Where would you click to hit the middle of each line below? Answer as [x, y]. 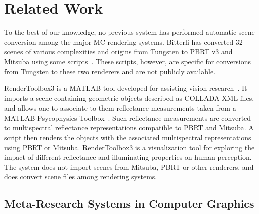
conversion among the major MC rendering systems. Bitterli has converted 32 [123, 41]
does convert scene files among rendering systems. [81, 177]
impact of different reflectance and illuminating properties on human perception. [128, 157]
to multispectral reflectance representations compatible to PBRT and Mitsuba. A [129, 127]
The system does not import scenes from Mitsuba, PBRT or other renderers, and [129, 167]
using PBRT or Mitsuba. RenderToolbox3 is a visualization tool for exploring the [129, 147]
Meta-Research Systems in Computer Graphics [129, 204]
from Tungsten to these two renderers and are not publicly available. [110, 71]
